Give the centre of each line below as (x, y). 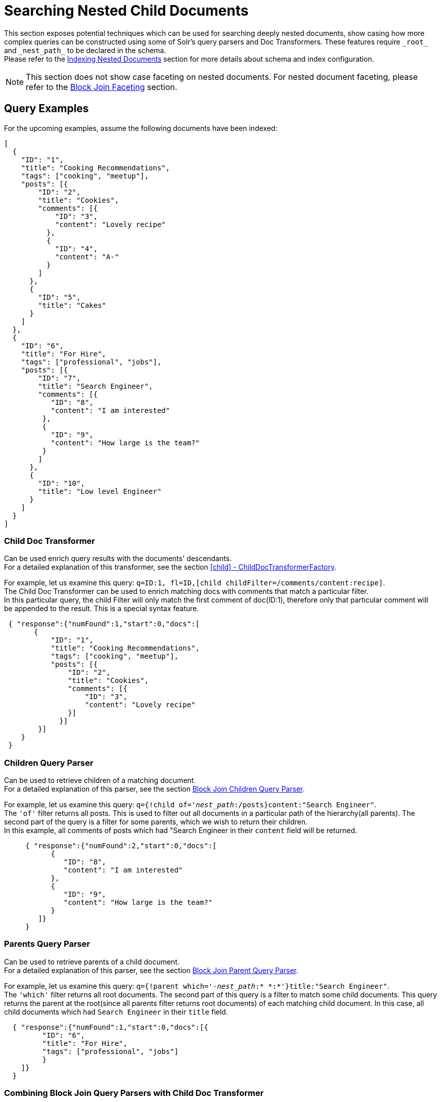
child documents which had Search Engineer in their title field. (116, 1012)
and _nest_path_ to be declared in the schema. (85, 50)
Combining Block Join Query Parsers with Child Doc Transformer (134, 1093)
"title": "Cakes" (72, 305)
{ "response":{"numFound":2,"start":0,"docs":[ (121, 846)
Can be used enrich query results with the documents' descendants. (118, 559)
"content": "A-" (87, 257)
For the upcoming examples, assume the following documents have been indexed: (141, 128)
